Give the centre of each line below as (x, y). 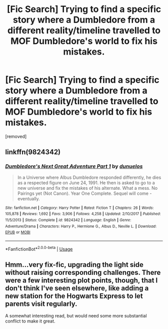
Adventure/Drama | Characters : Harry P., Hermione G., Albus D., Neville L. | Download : (81, 226)
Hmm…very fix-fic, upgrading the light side (74, 265)
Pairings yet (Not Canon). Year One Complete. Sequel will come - (84, 193)
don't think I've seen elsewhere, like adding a (77, 288)
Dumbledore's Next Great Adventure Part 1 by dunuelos (74, 166)
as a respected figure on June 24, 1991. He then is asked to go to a (86, 183)
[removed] (16, 136)
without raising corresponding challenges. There (83, 272)
